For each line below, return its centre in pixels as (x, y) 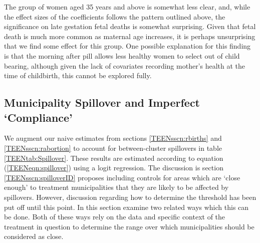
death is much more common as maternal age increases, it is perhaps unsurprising (130, 36)
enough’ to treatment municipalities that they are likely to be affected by (116, 187)
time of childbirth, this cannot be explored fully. (78, 75)
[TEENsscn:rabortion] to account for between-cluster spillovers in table (113, 148)
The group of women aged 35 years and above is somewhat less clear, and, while (127, 7)
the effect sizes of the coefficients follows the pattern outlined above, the (115, 16)
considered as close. (34, 236)
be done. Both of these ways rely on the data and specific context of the (115, 217)
